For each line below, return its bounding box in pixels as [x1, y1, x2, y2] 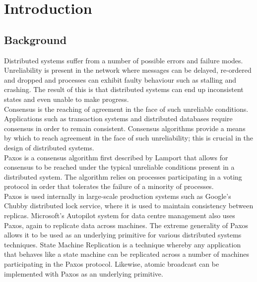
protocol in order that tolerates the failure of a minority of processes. [4, 181, 214, 191]
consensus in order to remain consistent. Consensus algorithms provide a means [4, 123, 246, 133]
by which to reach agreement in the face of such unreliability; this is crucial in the [4, 133, 254, 143]
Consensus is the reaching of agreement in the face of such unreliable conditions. [4, 103, 249, 114]
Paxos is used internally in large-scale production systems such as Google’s [4, 190, 231, 201]
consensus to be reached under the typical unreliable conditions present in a [4, 162, 235, 172]
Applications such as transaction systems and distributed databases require [4, 113, 233, 124]
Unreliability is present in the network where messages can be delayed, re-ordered [4, 65, 252, 75]
